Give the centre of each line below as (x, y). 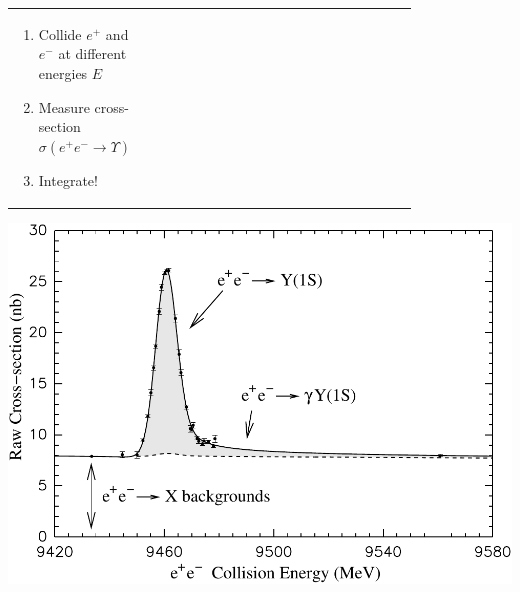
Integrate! (68, 179)
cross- (111, 106)
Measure (64, 106)
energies (63, 72)
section (59, 126)
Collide (60, 33)
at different (92, 53)
